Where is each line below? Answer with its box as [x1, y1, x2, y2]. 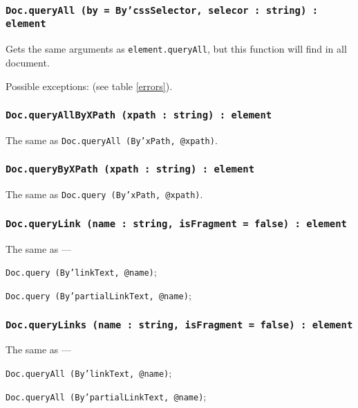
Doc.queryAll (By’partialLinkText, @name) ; [6, 389, 207, 403]
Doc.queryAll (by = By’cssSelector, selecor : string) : [6, 4, 319, 16]
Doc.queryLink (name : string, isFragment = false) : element [6, 218, 347, 229]
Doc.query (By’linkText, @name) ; [6, 265, 157, 279]
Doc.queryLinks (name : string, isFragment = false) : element [6, 319, 353, 330]
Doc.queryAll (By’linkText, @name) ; [6, 366, 172, 380]
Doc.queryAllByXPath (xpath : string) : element [6, 109, 272, 121]
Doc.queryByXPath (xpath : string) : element [6, 163, 255, 175]
